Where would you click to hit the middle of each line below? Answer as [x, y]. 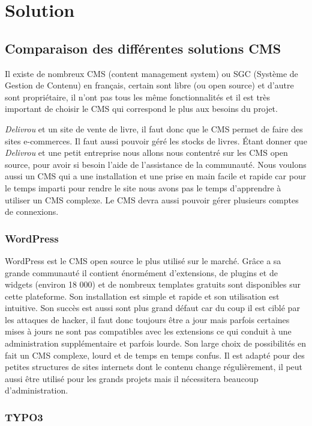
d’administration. [37, 390]
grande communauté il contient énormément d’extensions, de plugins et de [141, 272]
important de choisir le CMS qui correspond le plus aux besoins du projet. [141, 109]
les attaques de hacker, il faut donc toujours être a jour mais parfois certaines [147, 319]
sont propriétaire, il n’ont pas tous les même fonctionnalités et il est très [138, 97]
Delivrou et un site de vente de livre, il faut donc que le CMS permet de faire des [154, 128]
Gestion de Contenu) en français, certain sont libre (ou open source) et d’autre [149, 85]
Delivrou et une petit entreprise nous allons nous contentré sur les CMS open [146, 153]
